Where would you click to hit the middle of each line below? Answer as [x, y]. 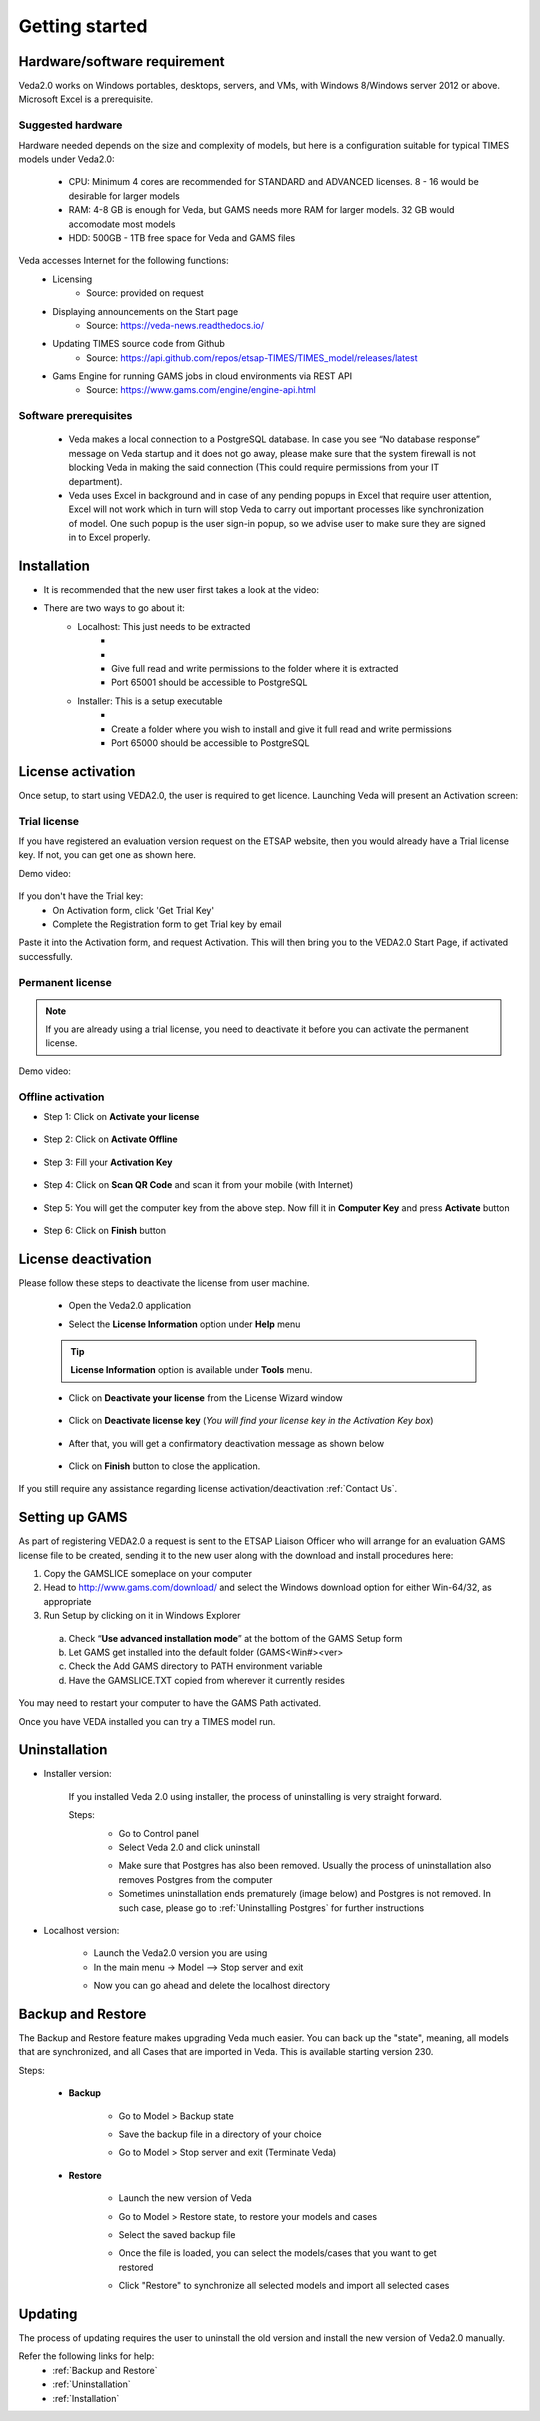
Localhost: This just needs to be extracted [164, 626]
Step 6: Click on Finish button [105, 1230]
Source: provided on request [145, 293]
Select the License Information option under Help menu [184, 1324]
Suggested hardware [70, 125]
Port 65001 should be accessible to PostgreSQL [209, 682]
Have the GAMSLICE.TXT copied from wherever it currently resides [206, 1680]
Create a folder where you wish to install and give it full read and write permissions [281, 729]
